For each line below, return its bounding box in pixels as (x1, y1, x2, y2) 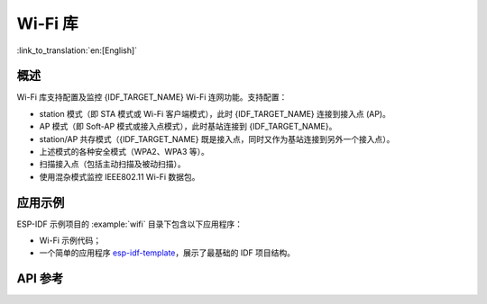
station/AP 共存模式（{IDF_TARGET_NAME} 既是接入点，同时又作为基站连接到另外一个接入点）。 (39, 133, 395, 144)
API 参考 (16, 271, 64, 287)
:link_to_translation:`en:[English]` (16, 45, 138, 56)
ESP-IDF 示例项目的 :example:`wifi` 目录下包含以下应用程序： (16, 219, 243, 229)
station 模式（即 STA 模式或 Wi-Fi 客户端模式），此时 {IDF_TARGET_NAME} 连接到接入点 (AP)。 (39, 108, 391, 119)
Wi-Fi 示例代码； (39, 235, 102, 246)
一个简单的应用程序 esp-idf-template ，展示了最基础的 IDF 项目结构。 (39, 247, 296, 258)
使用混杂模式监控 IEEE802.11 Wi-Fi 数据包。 (39, 171, 200, 182)
